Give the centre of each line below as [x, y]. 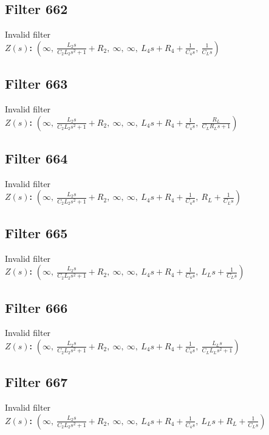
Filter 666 [36, 307]
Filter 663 [36, 84]
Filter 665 [36, 232]
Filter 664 [36, 158]
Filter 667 [36, 382]
